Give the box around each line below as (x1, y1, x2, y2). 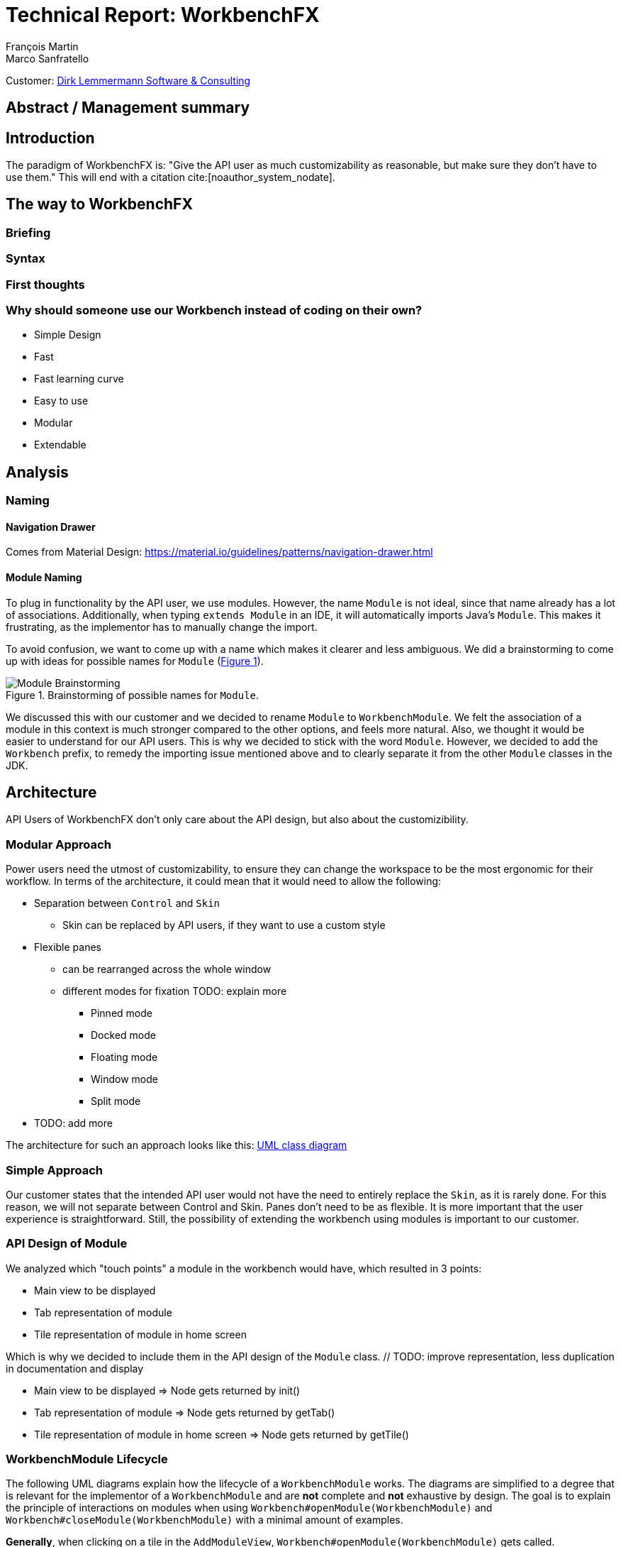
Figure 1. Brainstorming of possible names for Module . (6, 688, 259, 701)
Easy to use (34, 395, 89, 407)
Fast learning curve (34, 373, 124, 385)
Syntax (6, 251, 45, 266)
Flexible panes (34, 941, 101, 954)
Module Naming (6, 571, 82, 584)
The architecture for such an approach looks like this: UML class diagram (6, 1139, 347, 1152)
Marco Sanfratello (6, 52, 89, 65)
